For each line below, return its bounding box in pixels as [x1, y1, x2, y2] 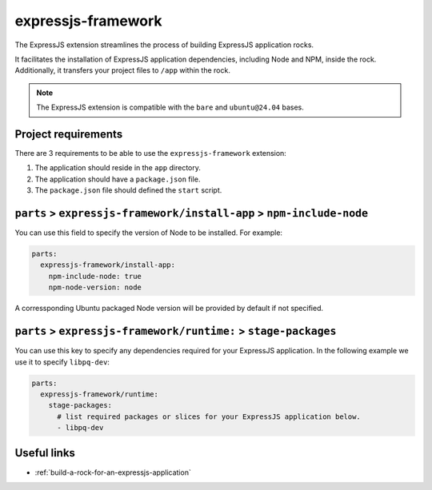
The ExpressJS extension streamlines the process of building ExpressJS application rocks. [14, 40, 314, 50]
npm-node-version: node [48, 283, 142, 292]
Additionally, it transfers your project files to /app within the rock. [14, 66, 231, 75]
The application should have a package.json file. [34, 174, 201, 184]
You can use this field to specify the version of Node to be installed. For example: [14, 228, 283, 237]
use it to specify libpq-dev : [14, 357, 110, 367]
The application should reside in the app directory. [34, 163, 202, 173]
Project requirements [14, 127, 123, 141]
